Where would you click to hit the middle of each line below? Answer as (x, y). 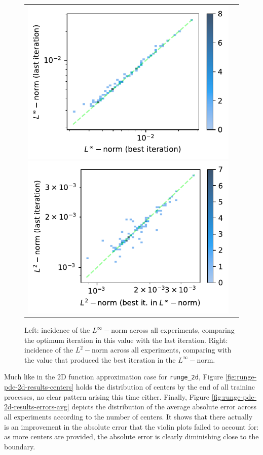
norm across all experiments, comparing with (162, 350)
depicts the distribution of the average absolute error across (164, 407)
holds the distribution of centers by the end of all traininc (165, 387)
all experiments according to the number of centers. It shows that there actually (128, 416)
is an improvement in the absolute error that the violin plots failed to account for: (131, 426)
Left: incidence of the (57, 330)
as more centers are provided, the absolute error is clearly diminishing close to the (131, 436)
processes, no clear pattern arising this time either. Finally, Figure (107, 396)
